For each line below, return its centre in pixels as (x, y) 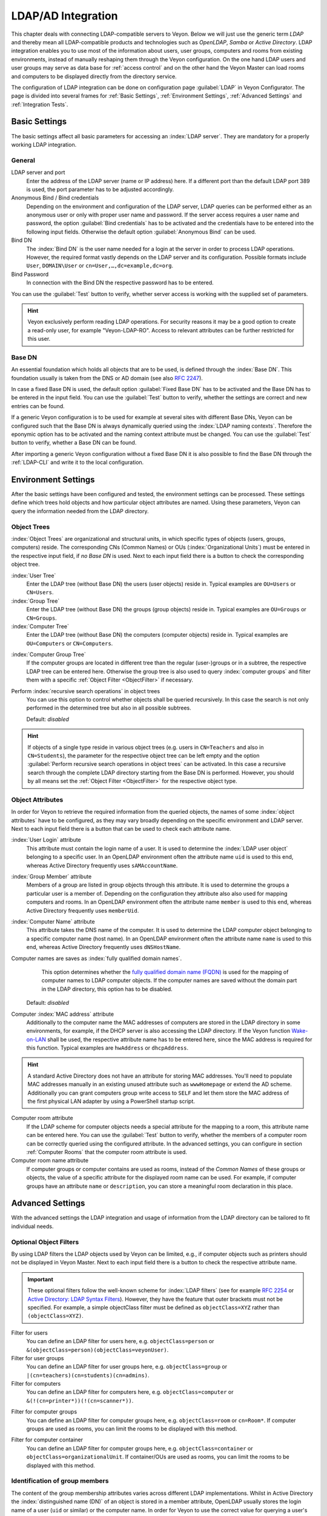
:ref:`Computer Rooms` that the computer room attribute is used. (107, 1152)
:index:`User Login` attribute (46, 840)
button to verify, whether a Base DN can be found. (74, 443)
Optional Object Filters (45, 1242)
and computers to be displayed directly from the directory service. (94, 76)
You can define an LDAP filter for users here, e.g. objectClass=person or (120, 1341)
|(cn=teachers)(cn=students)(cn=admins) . (88, 1375)
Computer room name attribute (50, 1161)
